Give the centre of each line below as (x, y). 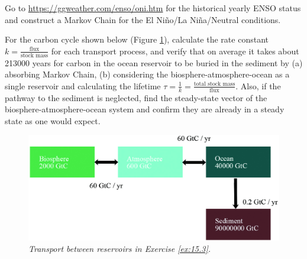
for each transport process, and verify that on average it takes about (175, 51)
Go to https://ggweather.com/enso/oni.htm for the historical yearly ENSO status (153, 8)
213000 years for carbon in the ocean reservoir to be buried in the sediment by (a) (154, 62)
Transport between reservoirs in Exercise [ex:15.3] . (120, 249)
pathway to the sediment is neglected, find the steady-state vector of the (136, 97)
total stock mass (214, 84)
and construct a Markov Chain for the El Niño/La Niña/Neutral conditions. (143, 19)
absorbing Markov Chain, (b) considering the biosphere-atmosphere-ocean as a (147, 74)
